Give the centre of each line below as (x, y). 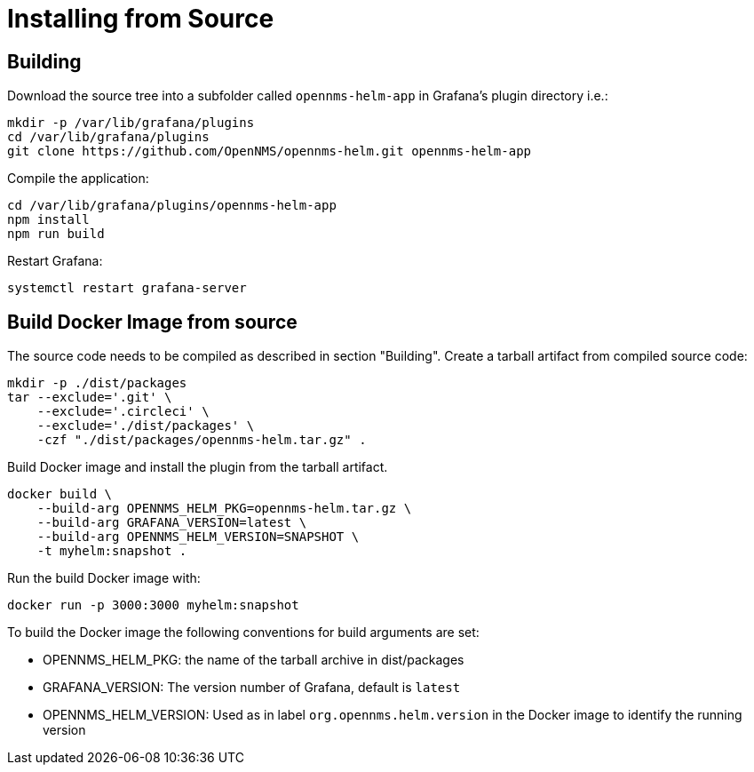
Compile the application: (78, 179)
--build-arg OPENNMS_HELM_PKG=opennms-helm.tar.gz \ (224, 509)
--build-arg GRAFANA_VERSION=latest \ (172, 523)
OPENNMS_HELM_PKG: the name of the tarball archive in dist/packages (254, 660)
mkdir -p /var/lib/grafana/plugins (131, 123)
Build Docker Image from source (152, 322)
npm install (48, 220)
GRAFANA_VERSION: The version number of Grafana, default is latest (252, 688)
